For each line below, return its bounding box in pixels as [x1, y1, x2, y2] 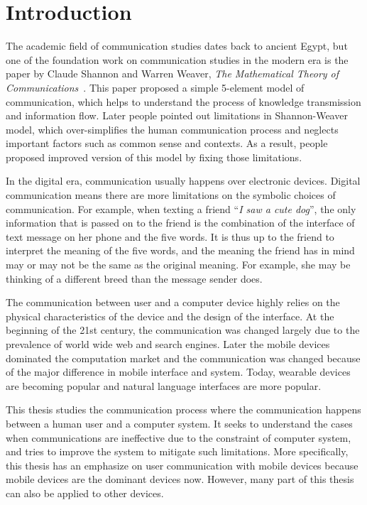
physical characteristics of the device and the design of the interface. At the [6, 308, 334, 323]
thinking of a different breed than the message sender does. [6, 271, 263, 286]
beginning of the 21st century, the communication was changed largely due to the [6, 322, 360, 337]
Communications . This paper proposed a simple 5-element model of [6, 80, 305, 94]
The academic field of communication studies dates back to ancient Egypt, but [6, 38, 348, 53]
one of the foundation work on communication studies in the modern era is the [6, 52, 349, 67]
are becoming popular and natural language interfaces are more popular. [6, 378, 322, 393]
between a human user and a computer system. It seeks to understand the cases [6, 416, 353, 430]
